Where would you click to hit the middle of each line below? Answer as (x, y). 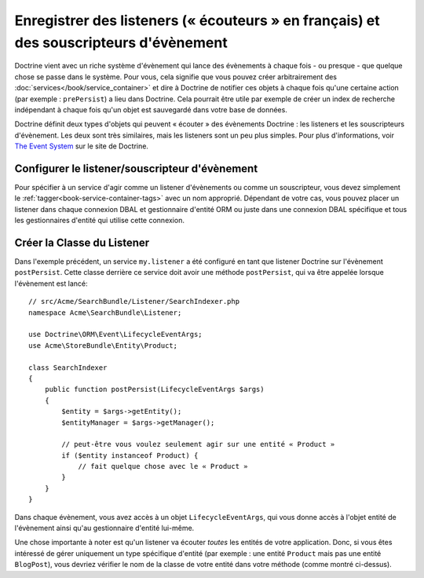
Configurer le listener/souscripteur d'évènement (136, 168)
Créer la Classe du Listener (82, 242)
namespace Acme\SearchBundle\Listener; (105, 313)
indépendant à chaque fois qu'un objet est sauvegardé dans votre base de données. (151, 109)
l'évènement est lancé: (51, 284)
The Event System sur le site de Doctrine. (82, 146)
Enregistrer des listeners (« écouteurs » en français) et (197, 20)
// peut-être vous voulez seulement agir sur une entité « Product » (198, 444)
